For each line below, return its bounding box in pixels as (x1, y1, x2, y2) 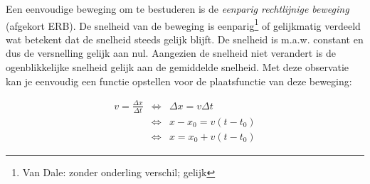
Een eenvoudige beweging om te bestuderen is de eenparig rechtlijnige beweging (6, 1, 349, 16)
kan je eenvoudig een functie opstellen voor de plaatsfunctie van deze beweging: (6, 73, 352, 88)
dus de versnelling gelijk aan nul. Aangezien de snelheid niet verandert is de (6, 45, 336, 60)
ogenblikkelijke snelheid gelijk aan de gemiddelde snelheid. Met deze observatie (6, 60, 349, 75)
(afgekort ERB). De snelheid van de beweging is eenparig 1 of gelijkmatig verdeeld (6, 16, 361, 33)
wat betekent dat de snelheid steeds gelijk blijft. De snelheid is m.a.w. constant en (6, 31, 364, 46)
